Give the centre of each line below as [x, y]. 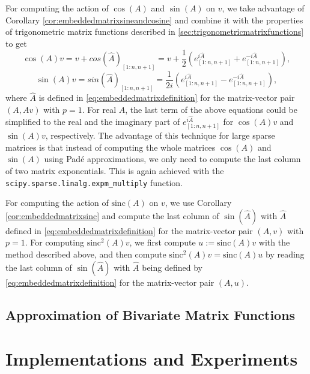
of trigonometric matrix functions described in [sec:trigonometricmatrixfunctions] [155, 32]
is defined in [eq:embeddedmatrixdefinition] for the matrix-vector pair [167, 98]
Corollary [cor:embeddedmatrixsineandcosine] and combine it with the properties [154, 20]
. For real [99, 109]
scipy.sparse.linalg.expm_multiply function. [94, 182]
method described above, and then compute [86, 254]
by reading [285, 254]
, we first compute [163, 242]
